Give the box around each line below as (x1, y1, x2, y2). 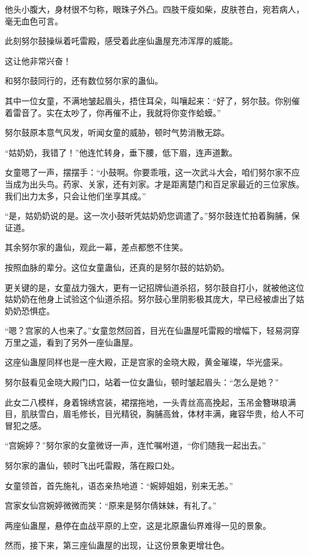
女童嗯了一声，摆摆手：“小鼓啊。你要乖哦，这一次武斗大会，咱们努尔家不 (5, 166, 292, 178)
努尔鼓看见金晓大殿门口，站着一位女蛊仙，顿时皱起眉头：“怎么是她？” (5, 376, 279, 388)
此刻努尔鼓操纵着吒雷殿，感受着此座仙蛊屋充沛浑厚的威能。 (5, 35, 238, 47)
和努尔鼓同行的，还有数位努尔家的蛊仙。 (5, 74, 163, 87)
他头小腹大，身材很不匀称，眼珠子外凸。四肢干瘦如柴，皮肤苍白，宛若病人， (5, 3, 304, 15)
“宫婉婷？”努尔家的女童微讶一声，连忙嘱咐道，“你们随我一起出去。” (5, 439, 266, 451)
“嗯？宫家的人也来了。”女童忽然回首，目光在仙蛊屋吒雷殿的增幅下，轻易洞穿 (5, 324, 300, 337)
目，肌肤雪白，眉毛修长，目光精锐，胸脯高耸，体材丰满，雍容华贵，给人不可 (5, 407, 304, 420)
